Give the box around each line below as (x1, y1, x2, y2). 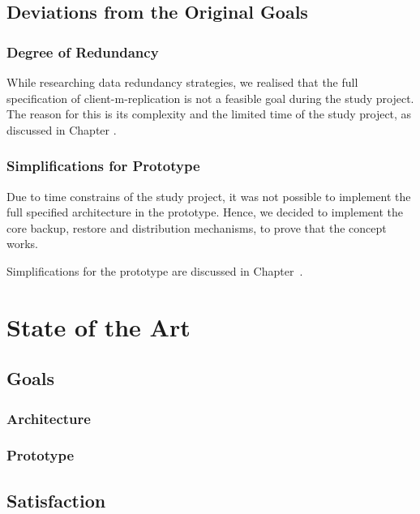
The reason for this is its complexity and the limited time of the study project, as (6, 105, 412, 122)
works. (6, 235, 39, 252)
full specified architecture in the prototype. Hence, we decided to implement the (6, 203, 404, 221)
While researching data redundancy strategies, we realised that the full (6, 74, 358, 90)
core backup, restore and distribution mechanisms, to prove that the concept (6, 219, 387, 236)
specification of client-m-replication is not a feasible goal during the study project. (6, 89, 414, 106)
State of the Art (6, 310, 191, 343)
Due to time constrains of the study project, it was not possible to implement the (6, 187, 411, 204)
